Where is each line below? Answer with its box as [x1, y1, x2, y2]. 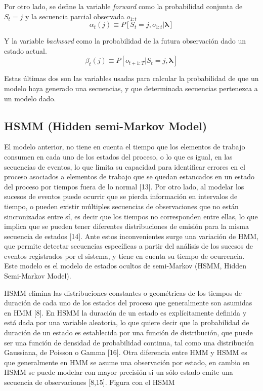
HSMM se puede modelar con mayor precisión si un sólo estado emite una [4, 367, 233, 377]
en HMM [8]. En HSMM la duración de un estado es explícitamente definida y [4, 307, 247, 318]
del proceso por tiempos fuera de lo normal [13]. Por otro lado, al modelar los [4, 181, 244, 191]
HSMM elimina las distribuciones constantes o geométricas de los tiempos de [4, 287, 242, 298]
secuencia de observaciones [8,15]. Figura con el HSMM [4, 377, 175, 387]
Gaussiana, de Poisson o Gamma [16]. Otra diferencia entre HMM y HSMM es [4, 347, 247, 358]
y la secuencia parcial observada [25, 11, 124, 21]
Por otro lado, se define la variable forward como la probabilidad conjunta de [4, 1, 243, 11]
